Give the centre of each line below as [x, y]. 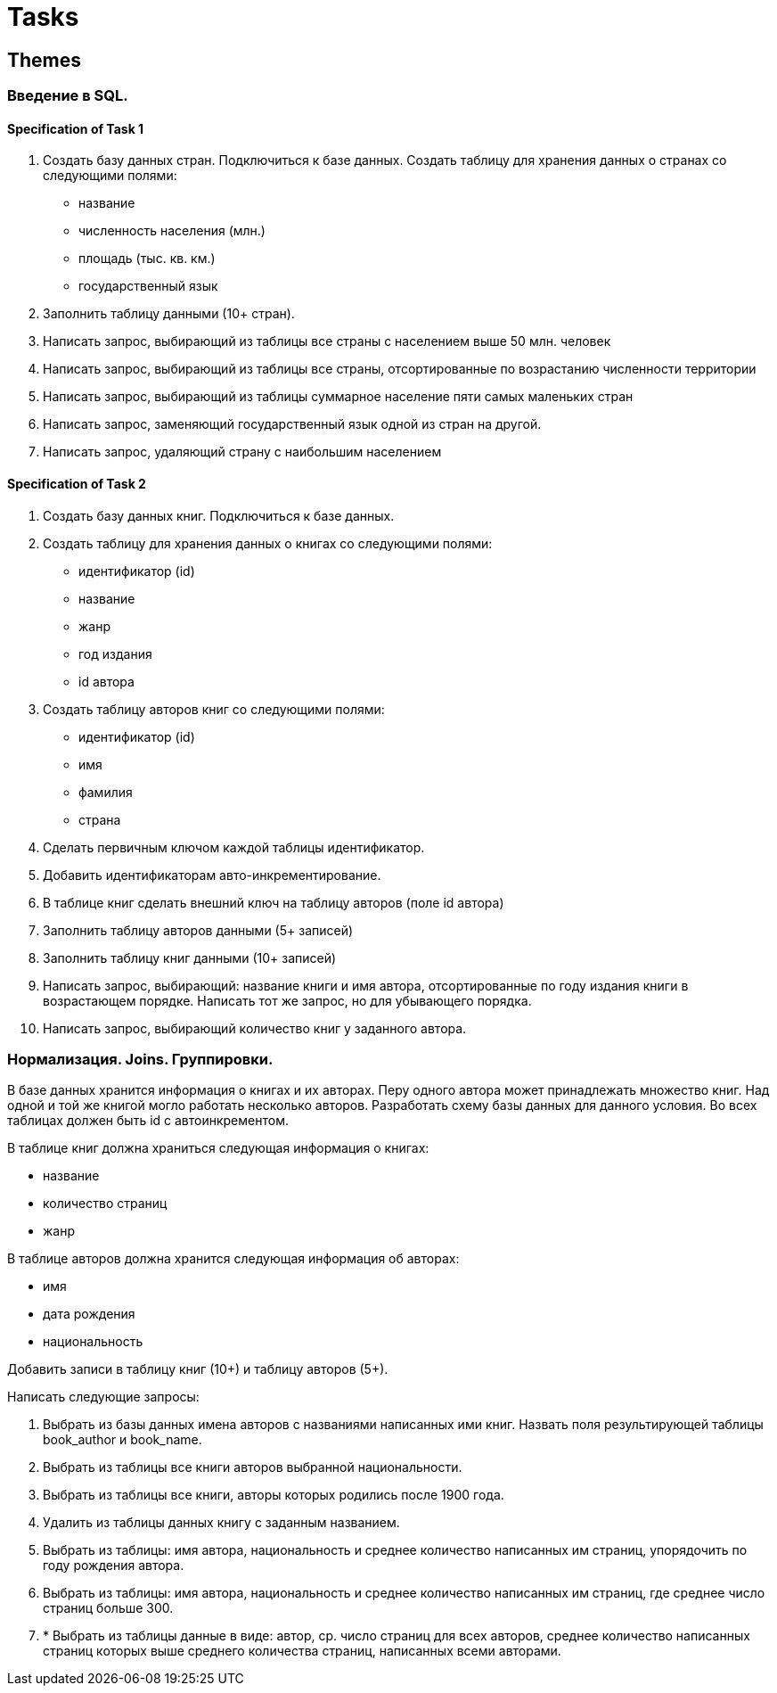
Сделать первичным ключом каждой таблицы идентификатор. [234, 847]
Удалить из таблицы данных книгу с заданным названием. [221, 1523]
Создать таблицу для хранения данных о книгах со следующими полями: [268, 543]
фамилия [106, 792]
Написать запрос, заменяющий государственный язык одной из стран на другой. [292, 424]
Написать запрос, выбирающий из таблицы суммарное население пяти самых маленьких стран [338, 397]
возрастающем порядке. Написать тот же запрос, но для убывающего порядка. [287, 1000]
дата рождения [89, 1314]
